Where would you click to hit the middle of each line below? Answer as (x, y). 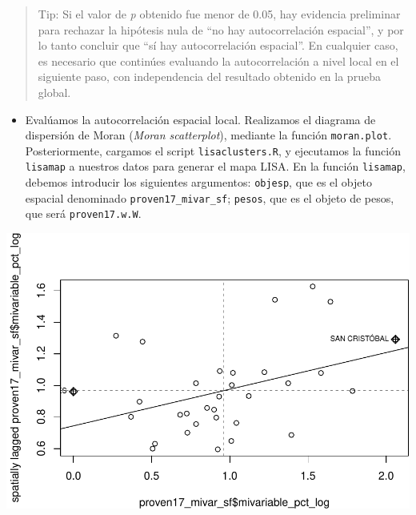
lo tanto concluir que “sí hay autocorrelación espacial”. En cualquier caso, (218, 45)
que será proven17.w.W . (83, 213)
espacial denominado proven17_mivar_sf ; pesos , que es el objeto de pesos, (210, 197)
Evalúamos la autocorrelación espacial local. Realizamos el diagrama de (200, 119)
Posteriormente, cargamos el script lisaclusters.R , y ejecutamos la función (213, 150)
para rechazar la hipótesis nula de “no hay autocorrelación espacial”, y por (221, 29)
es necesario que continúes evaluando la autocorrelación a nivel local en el (218, 60)
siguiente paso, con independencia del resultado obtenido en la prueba (209, 76)
